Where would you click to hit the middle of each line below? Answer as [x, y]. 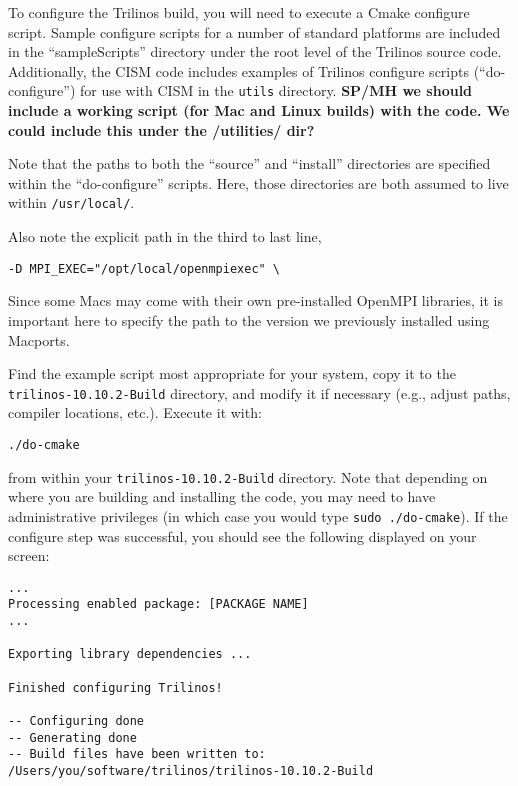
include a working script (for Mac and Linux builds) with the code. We [259, 110]
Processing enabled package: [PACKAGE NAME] [158, 604]
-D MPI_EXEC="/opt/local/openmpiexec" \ [144, 268]
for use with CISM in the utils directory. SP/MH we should [276, 90]
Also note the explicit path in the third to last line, [165, 236]
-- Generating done [72, 737]
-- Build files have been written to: [137, 754]
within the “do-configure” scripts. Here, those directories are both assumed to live [258, 182]
